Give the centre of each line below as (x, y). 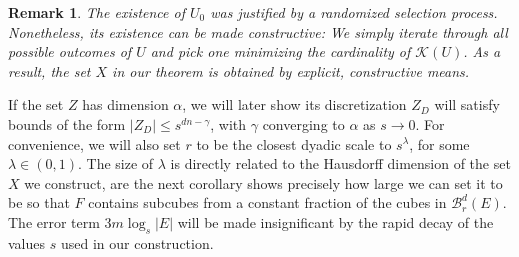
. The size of (115, 163)
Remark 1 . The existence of (96, 12)
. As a (482, 51)
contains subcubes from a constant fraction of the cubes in (267, 202)
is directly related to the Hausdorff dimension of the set (340, 163)
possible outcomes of (70, 51)
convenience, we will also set (94, 143)
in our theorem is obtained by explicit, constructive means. (291, 70)
